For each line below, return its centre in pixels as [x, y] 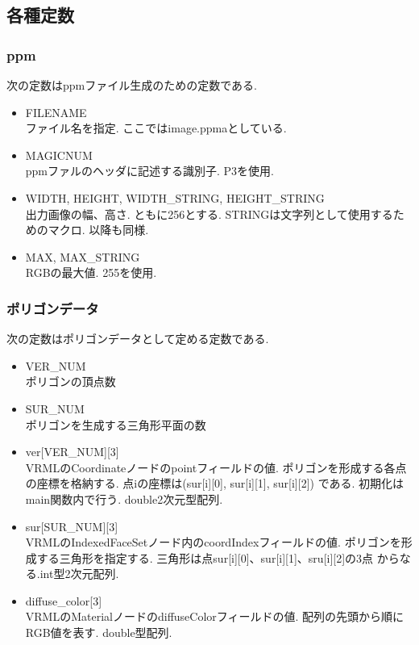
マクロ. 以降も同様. [98, 230]
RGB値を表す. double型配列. [99, 632]
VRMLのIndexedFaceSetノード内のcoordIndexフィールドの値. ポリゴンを [213, 542]
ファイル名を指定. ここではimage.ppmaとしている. [156, 128]
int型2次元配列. [79, 574]
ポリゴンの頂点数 [71, 381]
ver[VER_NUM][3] [72, 452]
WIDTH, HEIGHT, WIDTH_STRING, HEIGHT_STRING [175, 197]
